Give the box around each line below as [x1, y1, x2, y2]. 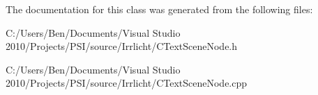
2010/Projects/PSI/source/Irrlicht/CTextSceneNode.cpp [6, 76, 248, 90]
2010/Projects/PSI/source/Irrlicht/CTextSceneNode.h [6, 39, 238, 53]
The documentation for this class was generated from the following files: [6, 2, 313, 16]
